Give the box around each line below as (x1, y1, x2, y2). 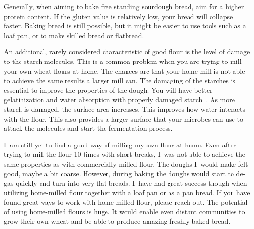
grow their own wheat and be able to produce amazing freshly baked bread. (4, 216, 231, 226)
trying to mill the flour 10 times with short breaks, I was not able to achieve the (4, 149, 245, 159)
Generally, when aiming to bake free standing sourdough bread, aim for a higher (4, 1, 244, 11)
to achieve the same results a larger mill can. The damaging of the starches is (4, 75, 235, 85)
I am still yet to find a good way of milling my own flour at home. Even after (4, 139, 236, 149)
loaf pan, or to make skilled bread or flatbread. (4, 30, 144, 40)
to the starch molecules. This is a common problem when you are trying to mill (4, 56, 242, 66)
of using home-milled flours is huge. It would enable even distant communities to (4, 206, 245, 216)
